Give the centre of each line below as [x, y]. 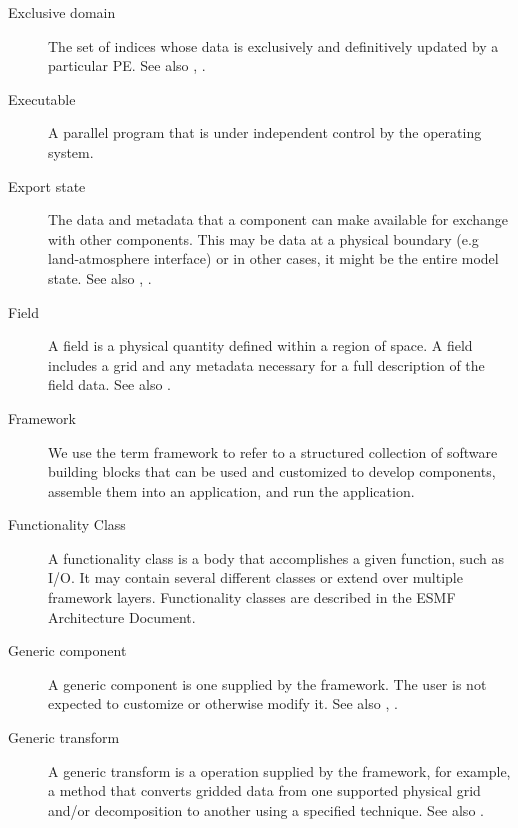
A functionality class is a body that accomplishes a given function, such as [276, 557]
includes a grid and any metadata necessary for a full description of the [266, 364]
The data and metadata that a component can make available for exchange [278, 219]
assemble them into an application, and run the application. [231, 490]
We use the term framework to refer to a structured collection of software [273, 451]
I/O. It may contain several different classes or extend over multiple [255, 577]
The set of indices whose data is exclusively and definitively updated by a [273, 45]
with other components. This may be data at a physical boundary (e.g [263, 238]
